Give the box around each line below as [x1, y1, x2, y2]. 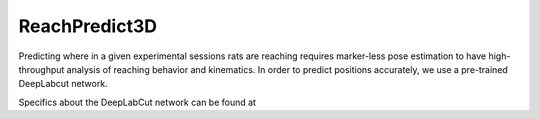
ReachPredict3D [18, 15, 157, 37]
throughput [18, 63, 65, 75]
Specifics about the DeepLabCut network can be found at [18, 96, 257, 108]
